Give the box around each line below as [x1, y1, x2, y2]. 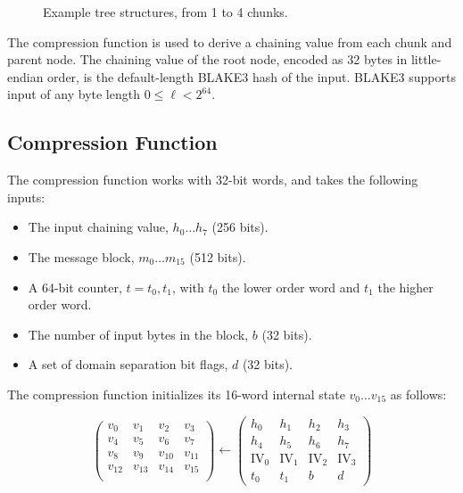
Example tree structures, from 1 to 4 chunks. [43, 3, 288, 21]
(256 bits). [211, 218, 269, 236]
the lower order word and [221, 277, 360, 296]
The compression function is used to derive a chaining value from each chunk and [7, 32, 452, 51]
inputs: [7, 187, 45, 206]
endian [7, 67, 44, 86]
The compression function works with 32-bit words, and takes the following [7, 170, 418, 189]
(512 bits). [189, 247, 246, 266]
